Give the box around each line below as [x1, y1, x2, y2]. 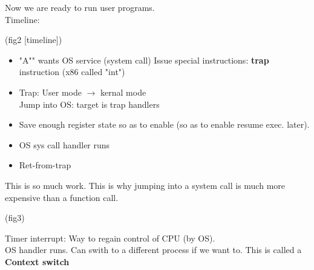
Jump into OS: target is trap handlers [19, 97, 160, 110]
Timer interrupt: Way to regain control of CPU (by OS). [5, 231, 215, 244]
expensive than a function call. [5, 191, 119, 203]
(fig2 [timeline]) [5, 33, 62, 46]
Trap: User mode [19, 85, 82, 98]
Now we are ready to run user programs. [5, 1, 155, 13]
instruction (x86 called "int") [19, 65, 125, 78]
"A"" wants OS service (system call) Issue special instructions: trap [19, 53, 269, 66]
